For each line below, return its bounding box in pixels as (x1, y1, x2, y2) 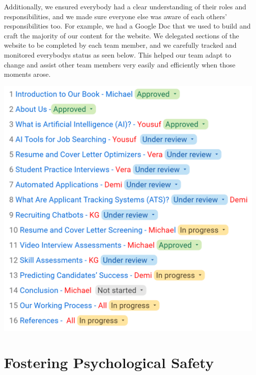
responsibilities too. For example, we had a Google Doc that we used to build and (4, 21, 251, 31)
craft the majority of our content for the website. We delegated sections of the (4, 30, 239, 40)
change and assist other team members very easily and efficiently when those (4, 59, 235, 69)
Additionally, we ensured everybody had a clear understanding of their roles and (4, 1, 247, 11)
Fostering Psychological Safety (4, 352, 214, 372)
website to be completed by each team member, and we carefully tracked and (4, 40, 237, 50)
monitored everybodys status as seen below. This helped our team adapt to (4, 49, 231, 60)
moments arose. (4, 69, 51, 79)
